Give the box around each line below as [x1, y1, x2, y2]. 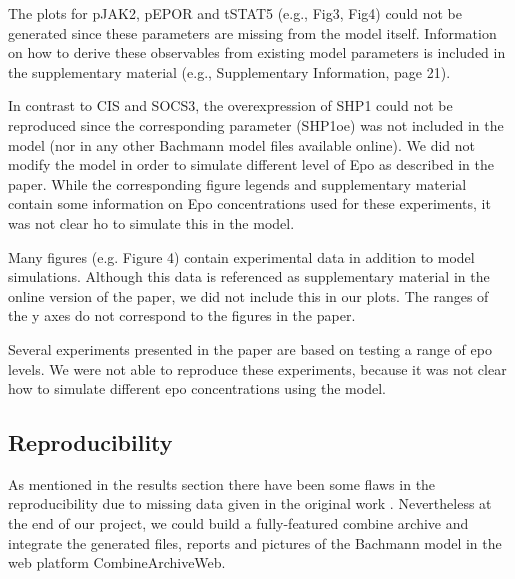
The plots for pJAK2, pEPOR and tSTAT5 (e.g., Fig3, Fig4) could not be [8, 3, 463, 23]
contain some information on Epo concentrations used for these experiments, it [8, 193, 491, 214]
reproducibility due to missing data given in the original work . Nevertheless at [8, 493, 492, 514]
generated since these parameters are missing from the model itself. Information [8, 22, 497, 43]
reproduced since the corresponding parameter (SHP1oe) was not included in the [8, 114, 504, 135]
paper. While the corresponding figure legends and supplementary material [8, 173, 467, 194]
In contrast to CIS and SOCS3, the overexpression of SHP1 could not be [8, 95, 453, 116]
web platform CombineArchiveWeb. [8, 552, 226, 573]
